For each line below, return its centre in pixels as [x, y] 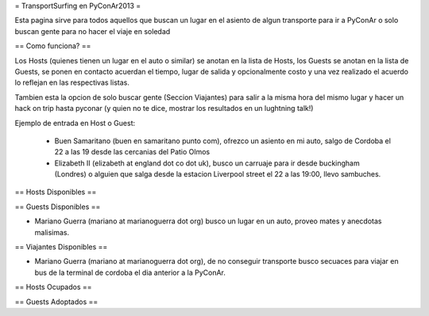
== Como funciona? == [53, 46]
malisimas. [52, 232]
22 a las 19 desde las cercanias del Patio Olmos [132, 152]
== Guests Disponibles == [58, 207]
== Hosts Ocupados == [53, 287]
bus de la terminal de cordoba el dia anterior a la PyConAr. [130, 272]
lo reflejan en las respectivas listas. [72, 82]
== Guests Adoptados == [56, 302]
